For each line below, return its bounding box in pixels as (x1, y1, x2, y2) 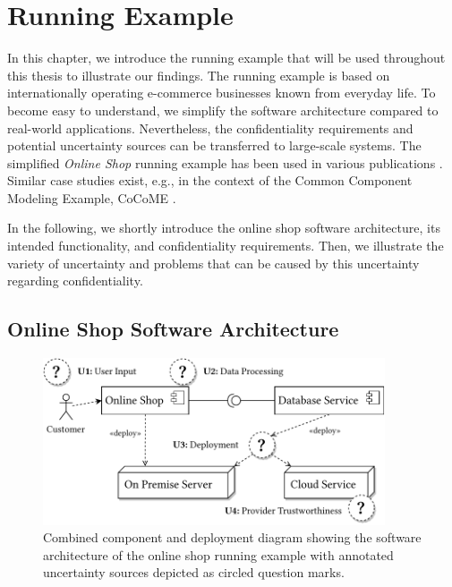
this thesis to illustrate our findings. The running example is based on (7, 65, 390, 84)
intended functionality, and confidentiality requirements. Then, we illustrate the (7, 236, 444, 255)
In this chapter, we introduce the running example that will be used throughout (7, 48, 446, 67)
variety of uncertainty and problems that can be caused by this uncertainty (7, 253, 420, 272)
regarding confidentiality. (7, 271, 143, 290)
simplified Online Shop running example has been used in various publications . (7, 153, 443, 172)
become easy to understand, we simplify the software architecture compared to (7, 100, 439, 119)
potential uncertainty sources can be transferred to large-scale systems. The (7, 136, 422, 155)
